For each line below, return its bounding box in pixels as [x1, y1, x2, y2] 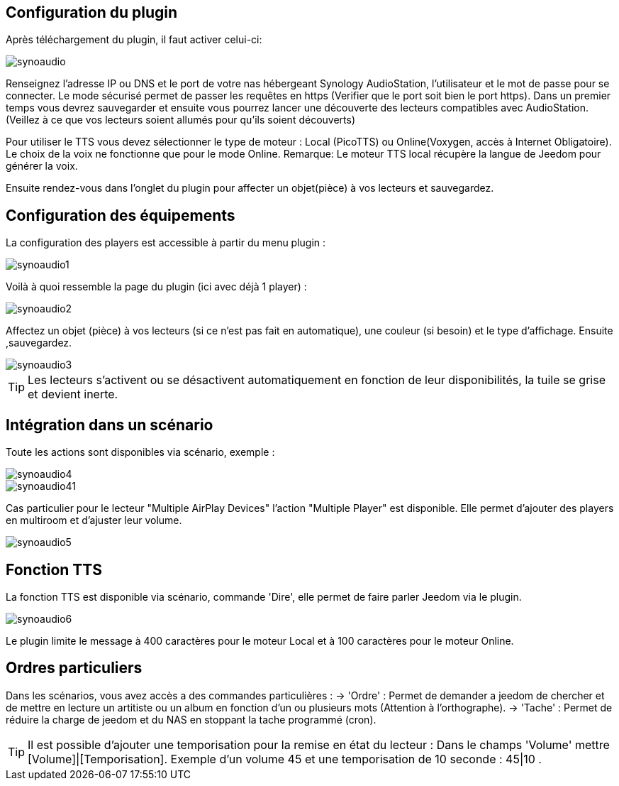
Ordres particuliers [6, 659, 143, 677]
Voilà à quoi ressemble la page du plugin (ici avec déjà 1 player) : [6, 280, 307, 293]
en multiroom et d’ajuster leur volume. [6, 514, 182, 527]
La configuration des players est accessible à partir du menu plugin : [6, 236, 326, 249]
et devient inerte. [28, 387, 118, 402]
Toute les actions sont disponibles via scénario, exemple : [6, 446, 275, 459]
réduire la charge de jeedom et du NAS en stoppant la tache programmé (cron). [6, 713, 377, 726]
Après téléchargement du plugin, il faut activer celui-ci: [6, 33, 262, 46]
